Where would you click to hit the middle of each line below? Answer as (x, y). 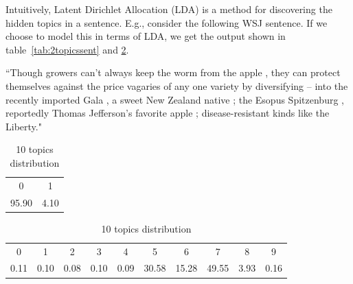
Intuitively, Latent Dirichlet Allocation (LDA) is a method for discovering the (169, 9)
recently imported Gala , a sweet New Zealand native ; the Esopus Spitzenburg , (175, 99)
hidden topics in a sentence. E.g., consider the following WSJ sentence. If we (167, 22)
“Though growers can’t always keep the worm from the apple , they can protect (173, 72)
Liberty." (24, 126)
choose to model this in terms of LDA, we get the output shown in (146, 36)
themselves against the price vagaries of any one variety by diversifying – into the (177, 85)
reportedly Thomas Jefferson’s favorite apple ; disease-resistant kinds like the (168, 113)
